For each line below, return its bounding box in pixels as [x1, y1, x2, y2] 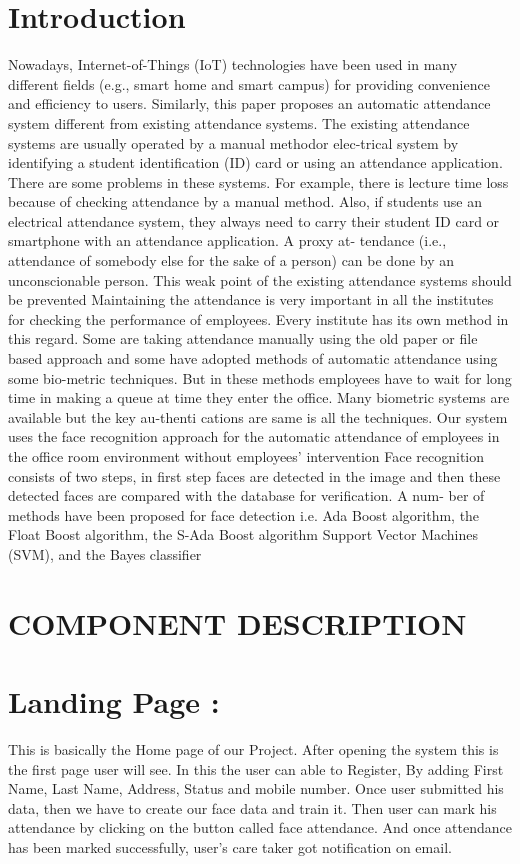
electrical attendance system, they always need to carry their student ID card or [8, 210, 500, 231]
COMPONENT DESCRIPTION [8, 602, 467, 643]
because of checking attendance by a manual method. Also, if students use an [8, 191, 483, 212]
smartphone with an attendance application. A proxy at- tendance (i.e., [8, 230, 447, 251]
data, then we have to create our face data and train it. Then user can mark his [8, 797, 497, 818]
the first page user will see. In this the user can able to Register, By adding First [8, 758, 504, 779]
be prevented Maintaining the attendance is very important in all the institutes [8, 289, 494, 310]
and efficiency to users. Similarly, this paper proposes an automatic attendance [8, 93, 491, 114]
